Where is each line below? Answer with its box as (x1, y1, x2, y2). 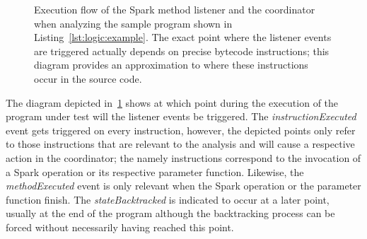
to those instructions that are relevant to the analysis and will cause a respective (6, 136, 355, 151)
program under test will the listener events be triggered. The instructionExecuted (6, 109, 356, 124)
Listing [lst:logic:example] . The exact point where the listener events (34, 30, 332, 45)
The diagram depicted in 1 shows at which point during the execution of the (6, 95, 339, 110)
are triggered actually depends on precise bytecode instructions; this (34, 43, 330, 58)
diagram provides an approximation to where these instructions (34, 57, 308, 72)
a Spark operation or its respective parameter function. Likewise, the (6, 164, 304, 179)
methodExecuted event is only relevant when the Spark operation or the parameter (6, 178, 361, 193)
